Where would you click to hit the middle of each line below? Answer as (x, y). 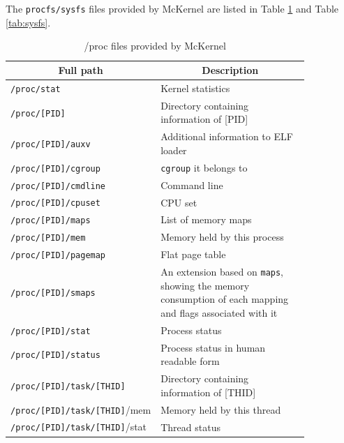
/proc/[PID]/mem (48, 238)
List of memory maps (206, 219)
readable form (190, 361)
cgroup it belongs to (204, 167)
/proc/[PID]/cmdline (58, 186)
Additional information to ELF (227, 136)
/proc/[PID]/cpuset (55, 203)
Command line (192, 185)
